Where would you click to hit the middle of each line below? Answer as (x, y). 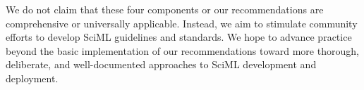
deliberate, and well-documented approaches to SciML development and (161, 64)
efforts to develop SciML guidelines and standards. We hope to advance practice (179, 37)
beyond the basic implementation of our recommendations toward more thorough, (182, 50)
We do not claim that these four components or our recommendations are (165, 9)
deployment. (32, 78)
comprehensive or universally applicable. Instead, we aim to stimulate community (182, 23)
